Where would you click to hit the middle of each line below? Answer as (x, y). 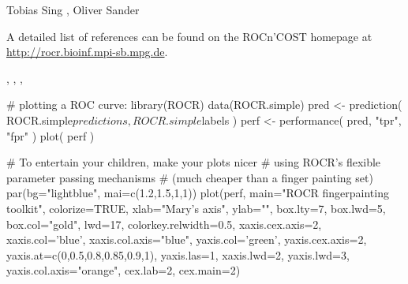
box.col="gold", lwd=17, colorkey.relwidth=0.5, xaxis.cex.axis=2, (164, 224)
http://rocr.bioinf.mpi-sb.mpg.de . (87, 52)
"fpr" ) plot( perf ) (51, 135)
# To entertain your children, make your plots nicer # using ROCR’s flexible (194, 162)
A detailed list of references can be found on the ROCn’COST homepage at (189, 36)
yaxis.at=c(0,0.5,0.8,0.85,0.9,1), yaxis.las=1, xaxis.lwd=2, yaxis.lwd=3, (178, 254)
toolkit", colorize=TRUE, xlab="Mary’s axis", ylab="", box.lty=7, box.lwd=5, (196, 208)
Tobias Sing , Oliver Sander (73, 9)
